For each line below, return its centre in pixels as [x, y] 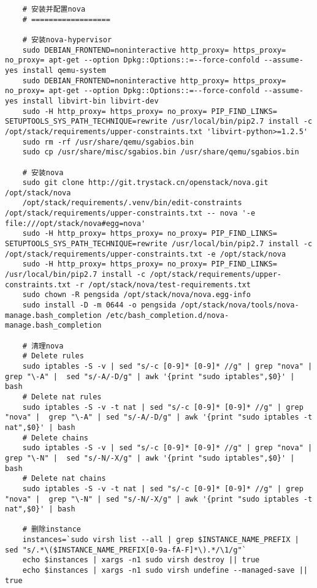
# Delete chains [55, 438]
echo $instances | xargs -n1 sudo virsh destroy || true [141, 560]
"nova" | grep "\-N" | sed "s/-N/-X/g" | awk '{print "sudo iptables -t [159, 499]
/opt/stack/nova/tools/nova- [240, 305]
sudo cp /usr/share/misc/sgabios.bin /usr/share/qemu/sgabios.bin [161, 152]
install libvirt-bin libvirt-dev [90, 101]
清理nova [47, 346]
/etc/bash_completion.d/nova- [167, 315]
